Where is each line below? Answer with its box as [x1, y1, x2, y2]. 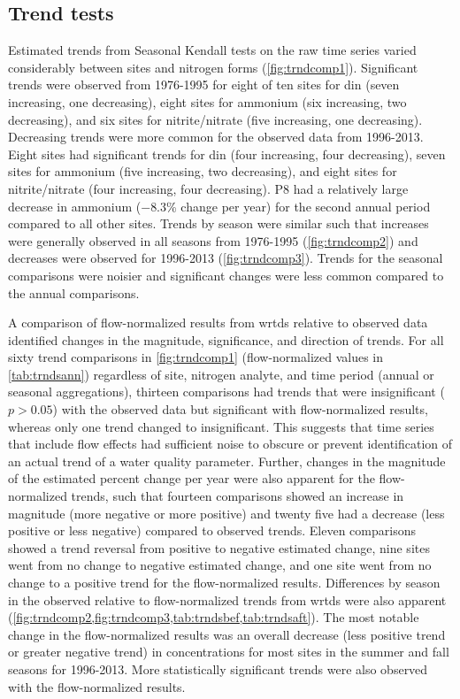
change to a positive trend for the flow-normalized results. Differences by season [8, 573, 441, 592]
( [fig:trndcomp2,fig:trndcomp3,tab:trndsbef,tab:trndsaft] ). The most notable [8, 608, 419, 626]
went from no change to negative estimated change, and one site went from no [8, 556, 432, 574]
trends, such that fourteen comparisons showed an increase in [71, 487, 404, 505]
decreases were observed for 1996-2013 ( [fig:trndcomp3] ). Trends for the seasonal [8, 249, 443, 267]
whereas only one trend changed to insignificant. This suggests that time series [8, 417, 434, 435]
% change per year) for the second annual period [166, 196, 431, 215]
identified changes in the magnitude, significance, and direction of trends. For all [8, 330, 444, 349]
